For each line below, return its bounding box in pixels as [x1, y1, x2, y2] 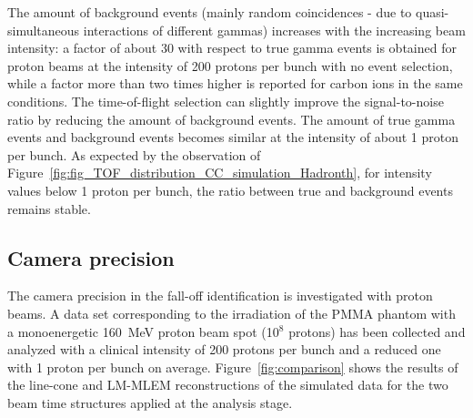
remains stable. [7, 199, 91, 218]
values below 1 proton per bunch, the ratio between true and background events [7, 180, 453, 199]
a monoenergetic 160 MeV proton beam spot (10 [7, 321, 279, 341]
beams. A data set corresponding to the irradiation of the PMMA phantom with [7, 303, 456, 322]
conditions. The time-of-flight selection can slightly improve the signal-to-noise [7, 91, 444, 110]
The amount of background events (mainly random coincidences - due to [7, 3, 412, 21]
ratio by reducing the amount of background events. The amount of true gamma [7, 109, 456, 128]
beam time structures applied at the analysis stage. [7, 393, 293, 412]
